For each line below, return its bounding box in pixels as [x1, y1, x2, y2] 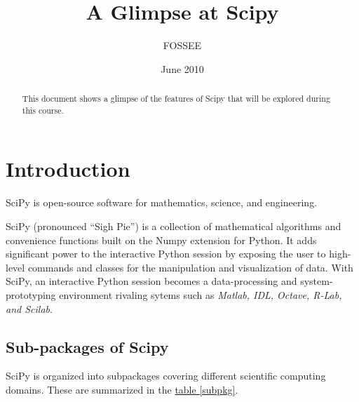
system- [300, 274, 333, 288]
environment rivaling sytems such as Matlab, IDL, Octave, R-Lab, [59, 287, 342, 302]
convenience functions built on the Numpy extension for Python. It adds [6, 232, 317, 247]
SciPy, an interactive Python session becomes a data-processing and [6, 274, 297, 288]
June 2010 [161, 61, 204, 76]
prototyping [6, 287, 56, 302]
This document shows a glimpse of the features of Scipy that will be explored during [22, 93, 330, 105]
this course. [22, 104, 64, 116]
